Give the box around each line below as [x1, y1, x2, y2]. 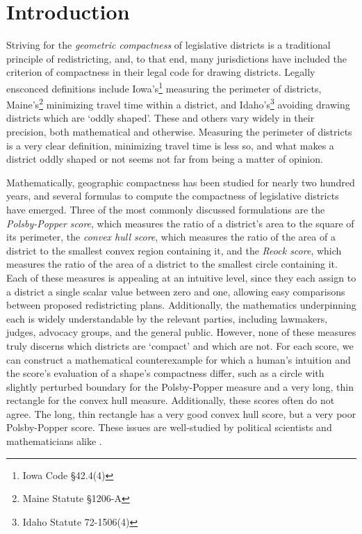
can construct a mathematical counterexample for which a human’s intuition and [6, 352, 351, 366]
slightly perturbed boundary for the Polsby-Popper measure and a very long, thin [6, 379, 354, 394]
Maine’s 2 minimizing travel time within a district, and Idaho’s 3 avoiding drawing [6, 95, 350, 111]
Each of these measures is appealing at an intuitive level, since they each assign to [6, 270, 356, 284]
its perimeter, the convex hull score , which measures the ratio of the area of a [6, 229, 336, 244]
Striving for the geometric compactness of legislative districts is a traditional [6, 38, 331, 52]
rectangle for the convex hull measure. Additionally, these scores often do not [6, 393, 335, 407]
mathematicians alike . [6, 434, 102, 448]
